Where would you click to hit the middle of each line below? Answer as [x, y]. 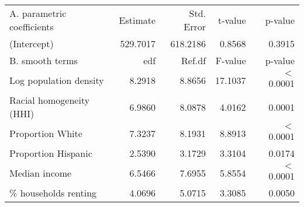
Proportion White [46, 133]
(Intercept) [32, 43]
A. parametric [38, 13]
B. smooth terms [44, 60]
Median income [41, 173]
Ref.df [194, 60]
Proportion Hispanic [51, 153]
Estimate [137, 20]
